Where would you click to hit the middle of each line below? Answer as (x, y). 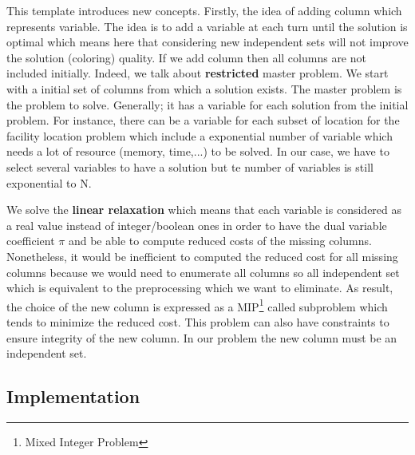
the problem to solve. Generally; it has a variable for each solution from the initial (207, 104)
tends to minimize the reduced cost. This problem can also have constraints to (198, 321)
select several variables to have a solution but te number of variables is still (190, 166)
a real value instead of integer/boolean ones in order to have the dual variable (197, 225)
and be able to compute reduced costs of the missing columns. (220, 241)
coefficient (31, 241)
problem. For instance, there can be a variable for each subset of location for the (203, 120)
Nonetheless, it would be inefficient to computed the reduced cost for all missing (202, 256)
